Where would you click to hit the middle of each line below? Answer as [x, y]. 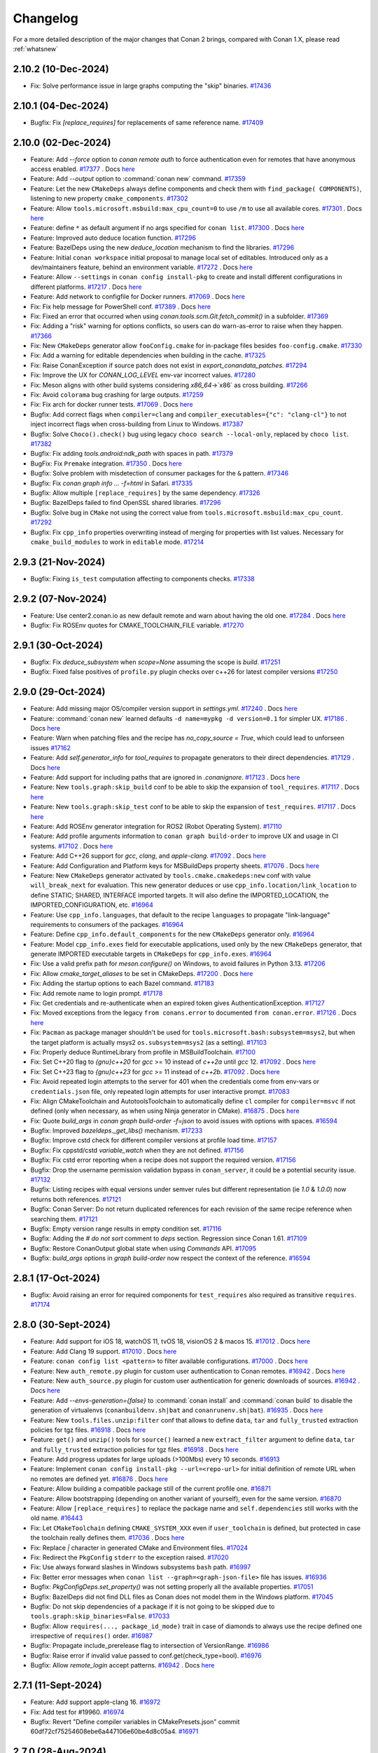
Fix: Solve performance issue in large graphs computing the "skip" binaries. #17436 [151, 86]
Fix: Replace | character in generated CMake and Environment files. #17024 [139, 1548]
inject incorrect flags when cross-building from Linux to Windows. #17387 [137, 424]
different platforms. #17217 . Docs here [86, 287]
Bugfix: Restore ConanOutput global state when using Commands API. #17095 [143, 1248]
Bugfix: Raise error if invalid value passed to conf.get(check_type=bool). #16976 [146, 1656]
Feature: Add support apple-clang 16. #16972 [96, 1702]
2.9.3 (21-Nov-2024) [59, 562]
